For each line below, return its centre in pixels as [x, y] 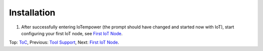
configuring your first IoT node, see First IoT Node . [72, 33]
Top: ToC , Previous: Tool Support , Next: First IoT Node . [64, 42]
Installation [32, 13]
